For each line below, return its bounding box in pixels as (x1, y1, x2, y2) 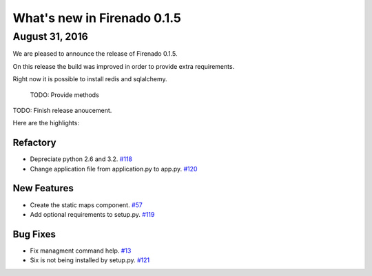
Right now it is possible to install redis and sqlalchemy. (12, 75, 167, 83)
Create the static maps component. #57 (30, 200, 143, 209)
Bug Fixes (12, 228, 56, 240)
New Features (12, 182, 74, 194)
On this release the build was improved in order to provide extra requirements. (12, 62, 235, 70)
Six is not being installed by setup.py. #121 (30, 256, 150, 264)
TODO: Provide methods (30, 90, 99, 99)
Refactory (12, 137, 56, 149)
